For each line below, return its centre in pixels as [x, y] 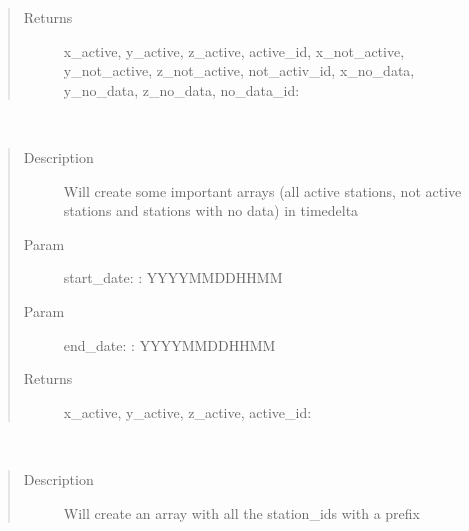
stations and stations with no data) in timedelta [211, 210]
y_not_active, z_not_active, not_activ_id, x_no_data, [239, 70]
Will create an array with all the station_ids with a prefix [241, 512]
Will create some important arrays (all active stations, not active [262, 190]
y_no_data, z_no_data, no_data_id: [181, 89]
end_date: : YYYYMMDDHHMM [169, 344]
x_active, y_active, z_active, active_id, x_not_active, [234, 50]
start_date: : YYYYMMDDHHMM [173, 277]
